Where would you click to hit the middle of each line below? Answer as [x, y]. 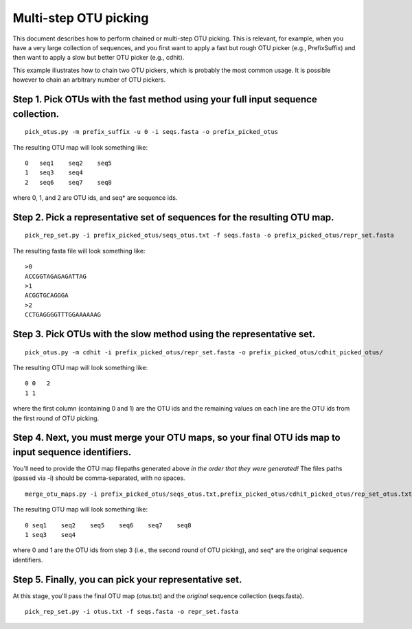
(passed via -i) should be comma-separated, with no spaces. [99, 478]
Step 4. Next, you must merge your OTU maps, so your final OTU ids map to [177, 438]
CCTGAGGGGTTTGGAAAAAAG [63, 315]
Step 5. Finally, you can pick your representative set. [127, 579]
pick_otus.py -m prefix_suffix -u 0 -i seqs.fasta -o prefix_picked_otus [152, 132]
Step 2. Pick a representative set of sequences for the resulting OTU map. [173, 217]
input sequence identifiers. [72, 452]
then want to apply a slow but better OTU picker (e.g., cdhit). [99, 58]
